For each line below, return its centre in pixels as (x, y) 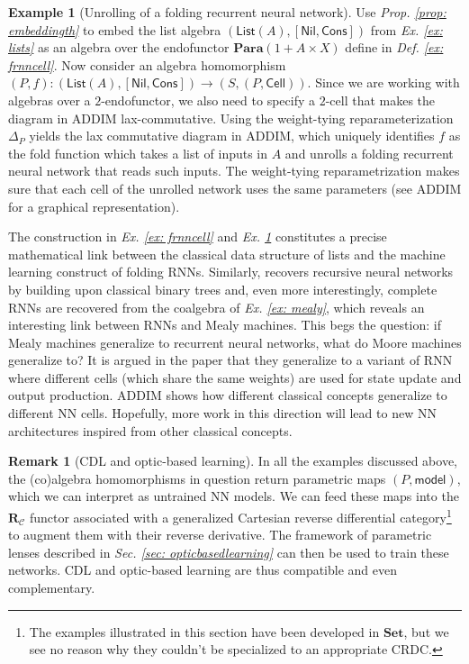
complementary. (52, 588)
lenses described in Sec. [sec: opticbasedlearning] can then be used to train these (229, 552)
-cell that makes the (380, 100)
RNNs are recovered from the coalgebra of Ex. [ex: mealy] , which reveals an (216, 307)
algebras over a (50, 100)
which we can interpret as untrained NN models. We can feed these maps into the (234, 496)
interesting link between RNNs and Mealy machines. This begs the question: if (225, 325)
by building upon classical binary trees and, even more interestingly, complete (223, 289)
